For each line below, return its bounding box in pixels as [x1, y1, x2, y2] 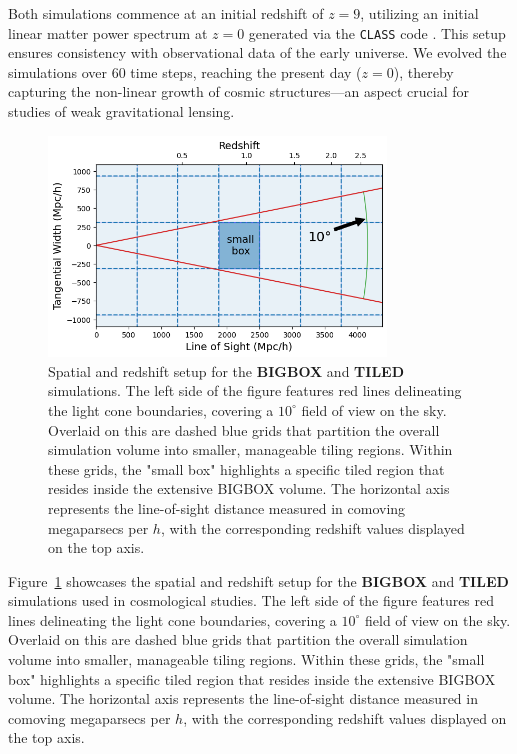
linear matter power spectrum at [8, 22, 208, 43]
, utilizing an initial [360, 3, 479, 23]
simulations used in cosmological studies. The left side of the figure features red [8, 590, 495, 611]
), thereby [393, 61, 454, 82]
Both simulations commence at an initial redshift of [8, 3, 324, 23]
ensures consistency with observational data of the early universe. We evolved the [8, 42, 507, 63]
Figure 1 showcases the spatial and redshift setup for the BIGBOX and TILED [8, 570, 509, 591]
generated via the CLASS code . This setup [248, 22, 506, 43]
